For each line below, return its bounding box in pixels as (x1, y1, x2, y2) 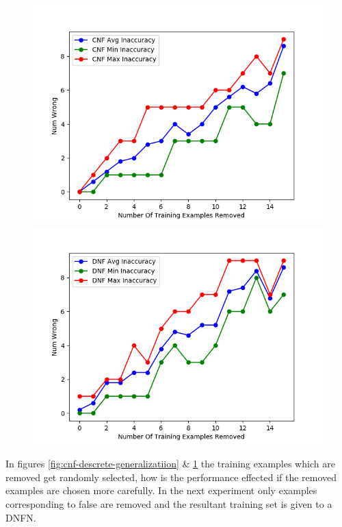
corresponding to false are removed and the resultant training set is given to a (5, 496, 332, 511)
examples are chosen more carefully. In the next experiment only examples (5, 483, 317, 498)
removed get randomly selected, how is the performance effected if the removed (5, 469, 337, 484)
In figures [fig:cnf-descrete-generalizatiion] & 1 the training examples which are (5, 456, 335, 471)
